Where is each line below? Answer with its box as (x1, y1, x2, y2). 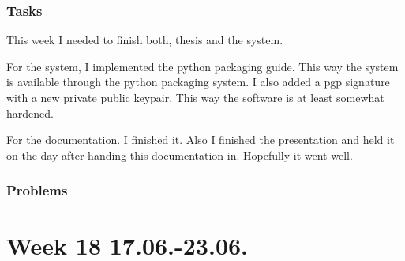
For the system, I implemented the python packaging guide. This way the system (6, 58, 399, 74)
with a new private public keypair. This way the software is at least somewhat (6, 89, 384, 105)
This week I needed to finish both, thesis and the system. (6, 32, 283, 48)
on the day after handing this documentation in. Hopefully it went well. (6, 146, 353, 163)
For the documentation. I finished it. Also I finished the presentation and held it (6, 131, 395, 148)
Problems (6, 180, 68, 200)
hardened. (6, 104, 54, 121)
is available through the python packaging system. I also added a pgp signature (6, 74, 390, 90)
